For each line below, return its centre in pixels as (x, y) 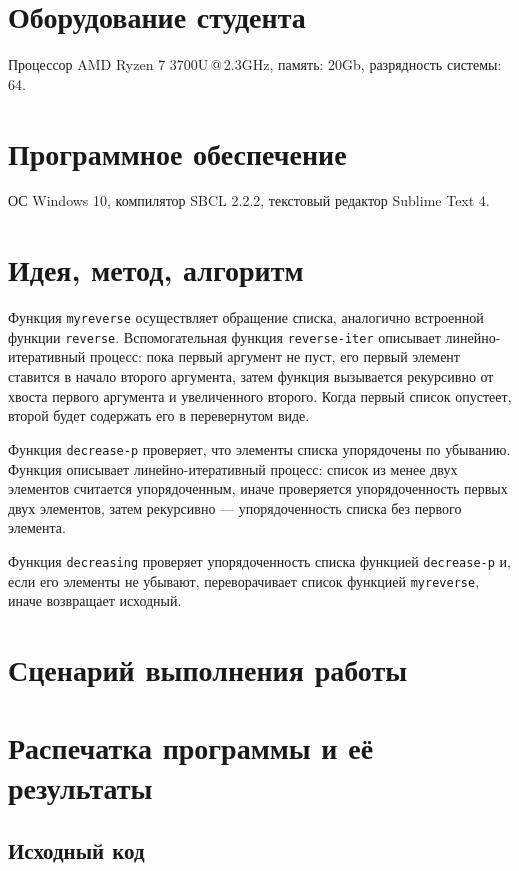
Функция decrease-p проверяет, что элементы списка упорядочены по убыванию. (259, 448)
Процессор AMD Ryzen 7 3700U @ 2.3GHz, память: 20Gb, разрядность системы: (255, 64)
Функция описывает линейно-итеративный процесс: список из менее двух (233, 468)
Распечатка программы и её (191, 747)
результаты (80, 786)
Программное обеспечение (177, 152)
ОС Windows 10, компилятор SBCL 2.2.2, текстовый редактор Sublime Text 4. (249, 200)
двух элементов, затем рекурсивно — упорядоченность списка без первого (235, 507)
